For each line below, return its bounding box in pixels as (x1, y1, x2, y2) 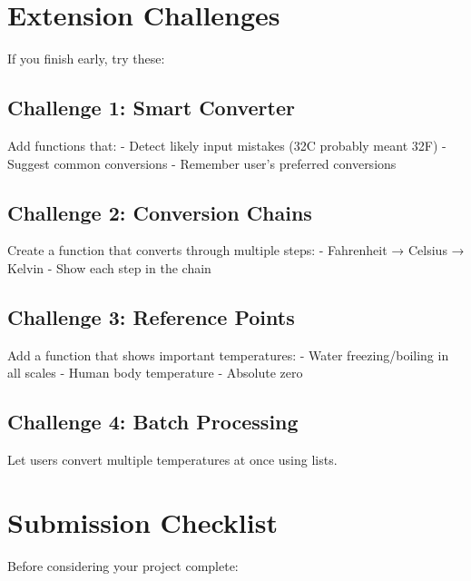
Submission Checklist (7, 503, 278, 540)
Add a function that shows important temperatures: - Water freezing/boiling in (7, 345, 449, 364)
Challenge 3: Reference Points (7, 302, 295, 330)
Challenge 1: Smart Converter (7, 94, 295, 122)
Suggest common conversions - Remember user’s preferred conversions (7, 153, 397, 172)
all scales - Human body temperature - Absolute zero (7, 363, 303, 382)
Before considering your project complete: (7, 556, 239, 575)
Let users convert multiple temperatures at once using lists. (7, 450, 338, 469)
